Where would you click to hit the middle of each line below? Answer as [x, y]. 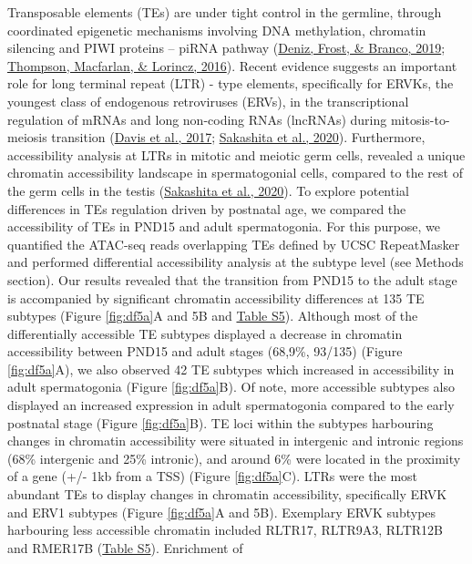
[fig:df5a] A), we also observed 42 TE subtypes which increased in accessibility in [231, 369]
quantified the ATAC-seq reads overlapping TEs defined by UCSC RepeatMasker [234, 244]
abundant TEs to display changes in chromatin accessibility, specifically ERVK [227, 494]
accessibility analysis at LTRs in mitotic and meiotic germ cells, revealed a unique [236, 154]
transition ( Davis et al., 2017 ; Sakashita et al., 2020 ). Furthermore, [238, 137]
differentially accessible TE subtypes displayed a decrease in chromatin [205, 333]
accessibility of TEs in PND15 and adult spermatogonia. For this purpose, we [224, 226]
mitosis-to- [420, 119]
